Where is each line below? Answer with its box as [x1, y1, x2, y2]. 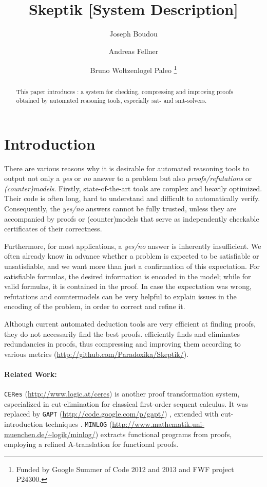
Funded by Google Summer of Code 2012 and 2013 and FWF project [16, 463, 234, 474]
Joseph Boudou [109, 28, 158, 39]
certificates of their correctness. [4, 223, 102, 234]
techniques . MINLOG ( [45, 419, 112, 429]
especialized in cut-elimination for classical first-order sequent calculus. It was [4, 398, 249, 409]
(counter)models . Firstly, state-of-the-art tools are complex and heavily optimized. [4, 183, 262, 193]
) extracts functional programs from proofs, [95, 428, 232, 439]
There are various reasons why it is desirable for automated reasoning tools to [4, 163, 250, 173]
